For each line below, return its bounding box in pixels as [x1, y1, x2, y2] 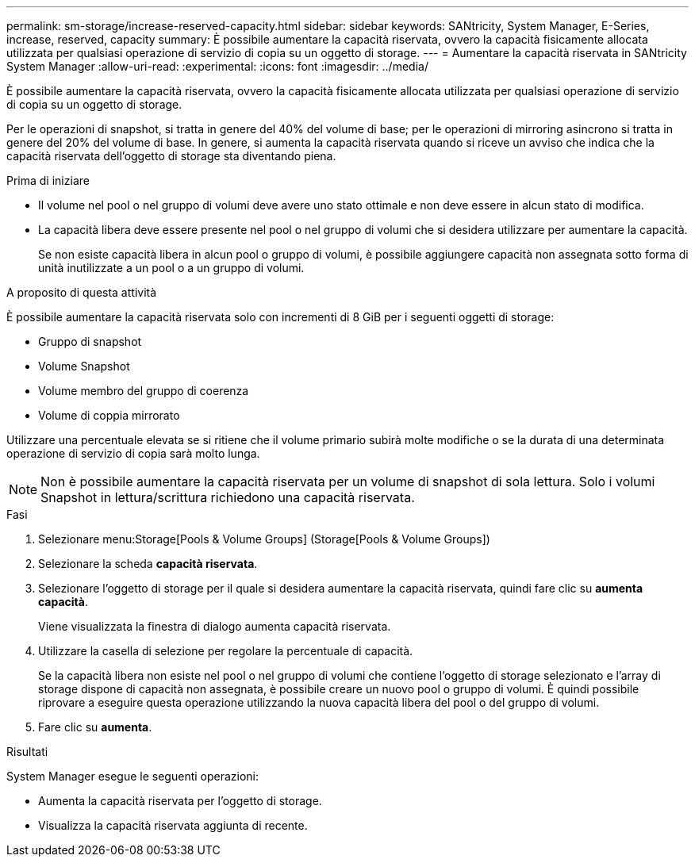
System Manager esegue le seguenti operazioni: [6, 769, 259, 783]
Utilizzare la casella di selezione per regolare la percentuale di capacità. [38, 644, 413, 658]
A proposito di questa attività [6, 286, 157, 299]
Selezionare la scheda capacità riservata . [38, 557, 258, 570]
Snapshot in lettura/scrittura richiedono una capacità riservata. [40, 489, 415, 505]
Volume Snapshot [38, 359, 130, 373]
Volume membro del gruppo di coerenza [38, 384, 249, 397]
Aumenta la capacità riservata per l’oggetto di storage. [38, 794, 322, 807]
